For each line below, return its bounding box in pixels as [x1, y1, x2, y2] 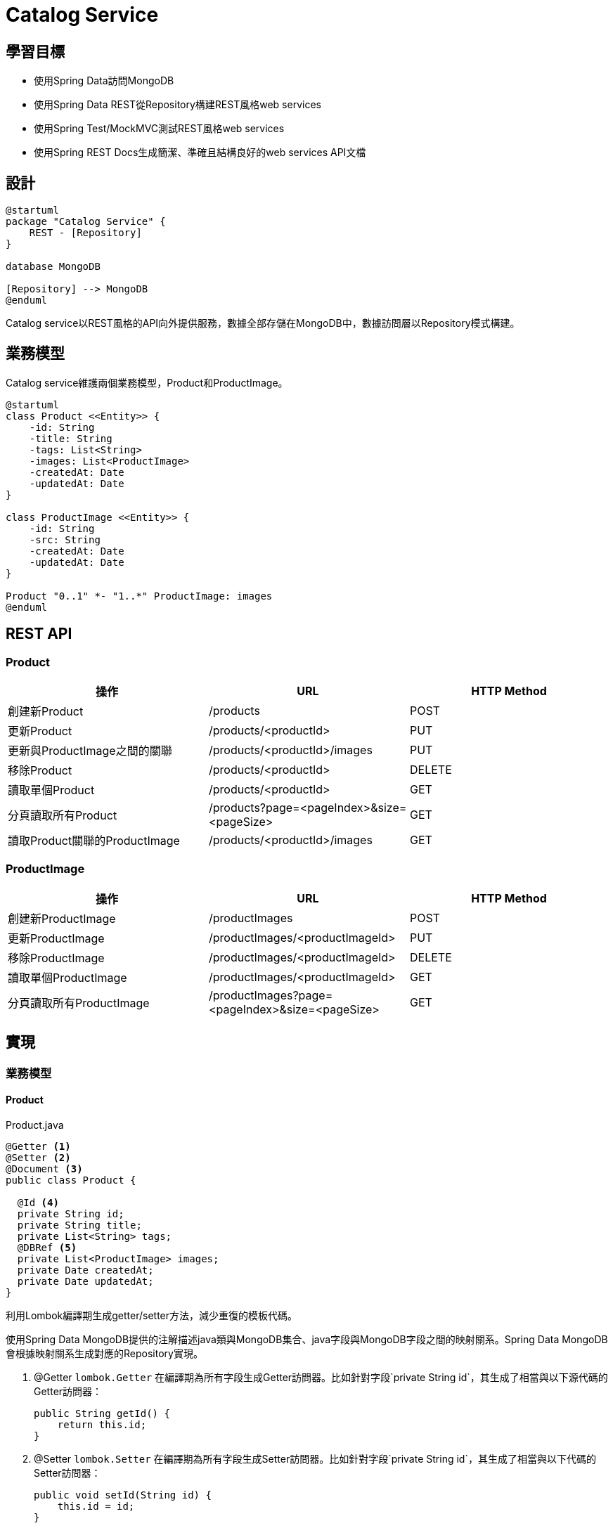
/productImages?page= [208, 988, 333, 1002]
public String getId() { [34, 1407, 170, 1419]
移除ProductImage [8, 950, 105, 965]
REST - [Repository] [29, 227, 142, 239]
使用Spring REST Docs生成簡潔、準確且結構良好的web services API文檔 [34, 146, 366, 159]
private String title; [17, 1219, 142, 1231]
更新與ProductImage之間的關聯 [8, 744, 172, 758]
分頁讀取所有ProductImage [8, 995, 150, 1010]
